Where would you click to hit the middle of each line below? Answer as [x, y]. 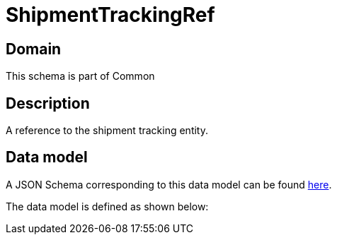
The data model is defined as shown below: [107, 206]
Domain [34, 49]
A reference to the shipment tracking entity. [107, 131]
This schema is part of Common [80, 76]
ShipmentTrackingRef [110, 15]
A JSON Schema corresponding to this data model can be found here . [169, 184]
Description [48, 103]
